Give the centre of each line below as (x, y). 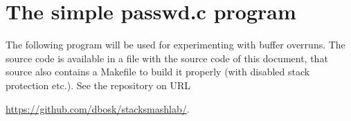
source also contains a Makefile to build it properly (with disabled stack (158, 72)
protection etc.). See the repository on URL (98, 85)
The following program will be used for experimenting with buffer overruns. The (175, 45)
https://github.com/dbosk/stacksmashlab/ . (98, 108)
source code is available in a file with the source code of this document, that (167, 58)
